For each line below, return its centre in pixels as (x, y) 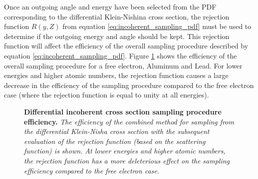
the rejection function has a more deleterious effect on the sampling (127, 160)
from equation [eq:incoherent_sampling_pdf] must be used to (157, 26)
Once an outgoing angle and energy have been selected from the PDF (110, 6)
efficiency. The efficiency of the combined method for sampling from (129, 121)
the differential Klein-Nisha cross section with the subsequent (117, 131)
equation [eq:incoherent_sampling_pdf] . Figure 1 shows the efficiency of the (121, 55)
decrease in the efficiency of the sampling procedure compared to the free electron (129, 85)
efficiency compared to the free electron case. (92, 170)
